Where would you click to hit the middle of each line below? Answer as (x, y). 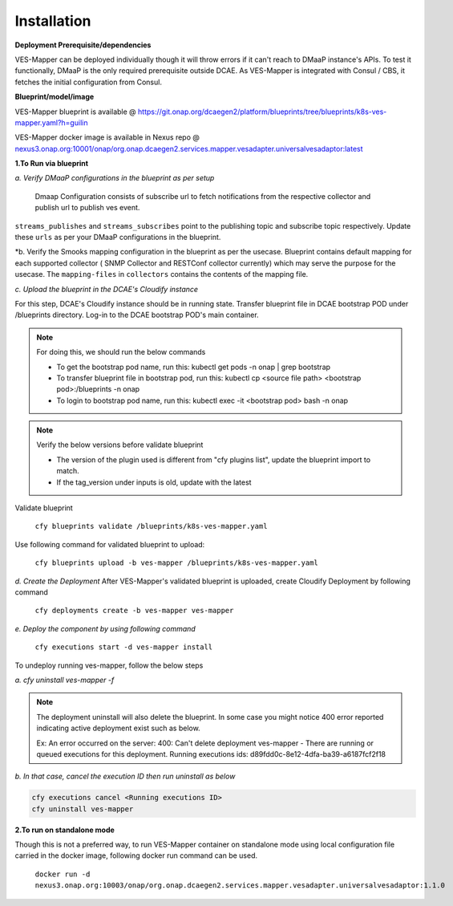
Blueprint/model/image (55, 97)
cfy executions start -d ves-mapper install (124, 647)
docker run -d (63, 874)
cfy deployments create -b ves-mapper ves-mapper (134, 611)
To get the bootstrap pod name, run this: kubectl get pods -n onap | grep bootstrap (194, 367)
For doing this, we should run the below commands (121, 352)
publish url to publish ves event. (87, 208)
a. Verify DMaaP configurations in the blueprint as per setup (115, 178)
